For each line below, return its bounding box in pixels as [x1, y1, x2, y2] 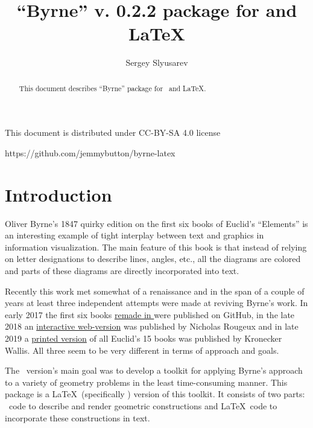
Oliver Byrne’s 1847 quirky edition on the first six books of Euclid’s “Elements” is [5, 217, 308, 229]
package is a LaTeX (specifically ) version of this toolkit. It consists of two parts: [5, 388, 305, 400]
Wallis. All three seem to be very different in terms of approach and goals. [5, 343, 279, 356]
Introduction [5, 182, 112, 206]
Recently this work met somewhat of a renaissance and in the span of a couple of [5, 284, 305, 297]
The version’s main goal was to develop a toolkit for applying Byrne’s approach [5, 364, 303, 377]
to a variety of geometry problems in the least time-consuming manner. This [5, 375, 288, 388]
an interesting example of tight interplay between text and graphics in [5, 229, 264, 241]
